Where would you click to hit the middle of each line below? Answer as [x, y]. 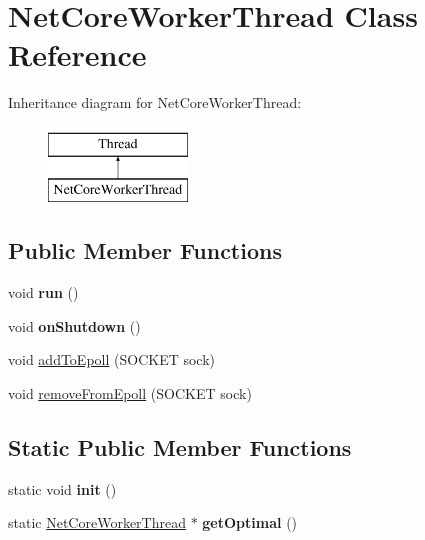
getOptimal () [250, 522]
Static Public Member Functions [180, 447]
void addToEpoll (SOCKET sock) [112, 359]
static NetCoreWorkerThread [97, 522]
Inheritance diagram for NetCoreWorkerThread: [155, 102]
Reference [77, 54]
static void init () [62, 488]
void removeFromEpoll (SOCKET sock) [130, 393]
